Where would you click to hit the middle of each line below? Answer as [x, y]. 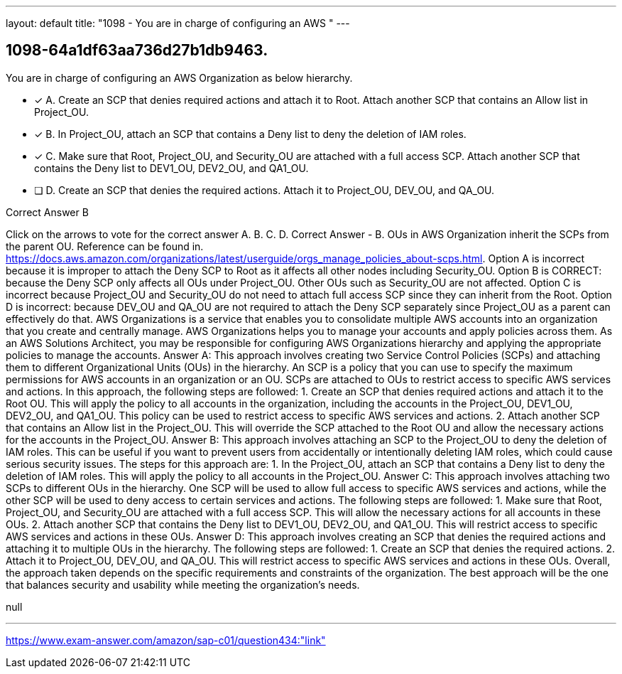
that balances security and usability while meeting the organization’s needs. [183, 584]
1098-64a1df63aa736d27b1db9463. [137, 50]
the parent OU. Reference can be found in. [105, 246]
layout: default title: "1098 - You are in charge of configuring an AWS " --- [178, 23]
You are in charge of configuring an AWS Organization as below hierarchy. [179, 77]
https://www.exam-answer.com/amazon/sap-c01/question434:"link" [166, 640]
